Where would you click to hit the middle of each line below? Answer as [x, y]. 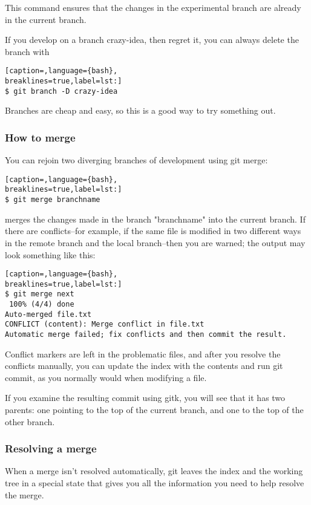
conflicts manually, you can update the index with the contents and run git [144, 366]
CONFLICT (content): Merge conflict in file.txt [105, 324]
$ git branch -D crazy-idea [61, 91]
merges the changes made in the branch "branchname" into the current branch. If [155, 219]
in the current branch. [46, 19]
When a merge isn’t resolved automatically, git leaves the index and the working [154, 471]
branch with [27, 51]
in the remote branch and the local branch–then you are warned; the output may [155, 242]
